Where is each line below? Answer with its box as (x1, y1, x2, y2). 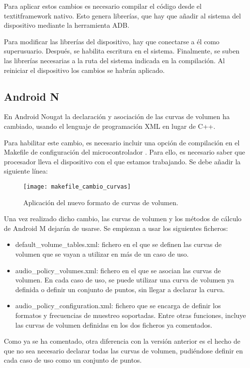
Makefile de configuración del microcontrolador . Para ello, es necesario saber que (4, 147, 245, 157)
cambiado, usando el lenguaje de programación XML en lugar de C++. (4, 121, 216, 131)
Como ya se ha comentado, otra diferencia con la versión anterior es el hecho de (4, 336, 241, 346)
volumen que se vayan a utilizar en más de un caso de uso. (15, 248, 189, 259)
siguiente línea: (4, 166, 48, 176)
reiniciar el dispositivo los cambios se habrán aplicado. (4, 65, 165, 75)
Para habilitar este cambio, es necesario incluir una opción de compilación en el (4, 137, 240, 147)
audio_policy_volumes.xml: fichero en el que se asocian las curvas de (15, 265, 221, 275)
